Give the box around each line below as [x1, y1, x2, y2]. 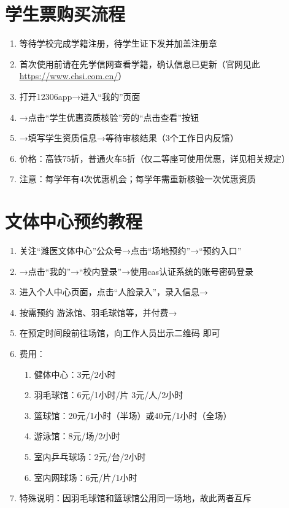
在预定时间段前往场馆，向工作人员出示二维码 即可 [19, 326, 220, 339]
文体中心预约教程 [5, 209, 143, 234]
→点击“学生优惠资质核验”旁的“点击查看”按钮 [19, 110, 199, 123]
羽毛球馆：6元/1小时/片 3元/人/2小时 [34, 388, 183, 401]
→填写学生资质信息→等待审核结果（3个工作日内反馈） [19, 131, 239, 144]
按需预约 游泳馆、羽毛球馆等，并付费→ [19, 306, 177, 318]
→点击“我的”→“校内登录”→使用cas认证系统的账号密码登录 [19, 264, 253, 277]
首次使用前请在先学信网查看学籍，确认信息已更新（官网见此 [19, 57, 260, 70]
